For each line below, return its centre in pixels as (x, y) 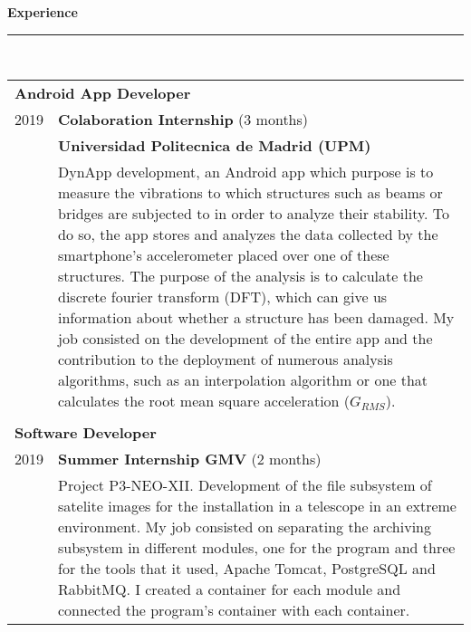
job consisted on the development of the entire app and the (245, 339)
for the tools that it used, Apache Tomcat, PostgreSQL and (247, 569)
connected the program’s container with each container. (234, 610)
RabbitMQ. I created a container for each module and (230, 589)
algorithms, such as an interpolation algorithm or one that (243, 380)
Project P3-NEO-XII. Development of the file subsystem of (245, 485)
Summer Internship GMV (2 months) (190, 459)
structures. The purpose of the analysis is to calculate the (240, 276)
